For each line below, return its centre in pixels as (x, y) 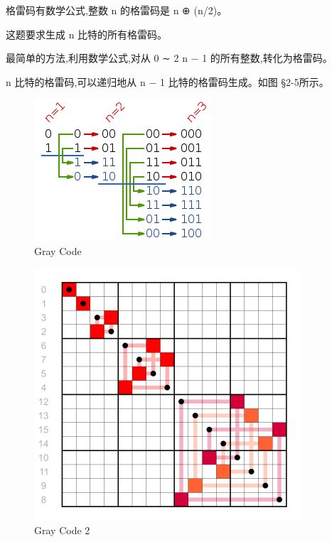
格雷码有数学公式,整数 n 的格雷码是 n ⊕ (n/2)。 (117, 10)
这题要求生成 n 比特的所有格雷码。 (87, 34)
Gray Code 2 (62, 530)
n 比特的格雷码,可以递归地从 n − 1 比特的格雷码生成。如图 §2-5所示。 (167, 81)
